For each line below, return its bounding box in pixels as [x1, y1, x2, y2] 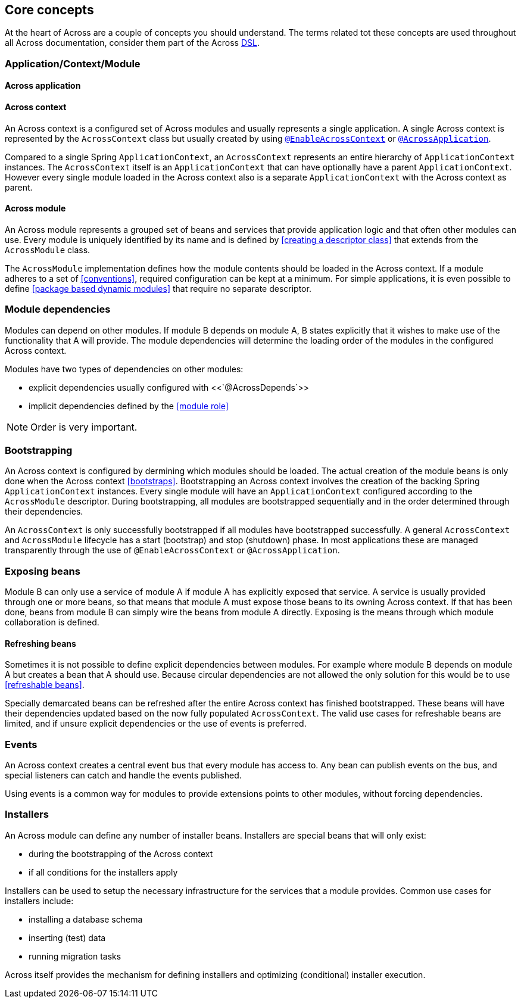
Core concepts [5, 2, 94, 17]
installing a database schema [29, 914, 143, 924]
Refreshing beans [5, 638, 76, 649]
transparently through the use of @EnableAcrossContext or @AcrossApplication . [5, 545, 340, 556]
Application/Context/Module [5, 57, 141, 70]
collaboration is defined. [5, 617, 99, 628]
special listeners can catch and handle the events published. [5, 770, 242, 781]
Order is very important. [30, 420, 138, 433]
